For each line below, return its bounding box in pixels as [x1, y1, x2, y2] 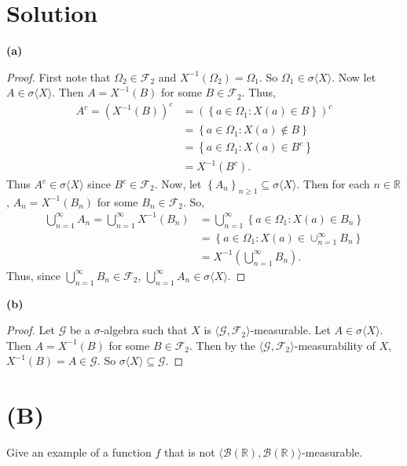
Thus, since [6, 267, 60, 283]
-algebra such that [100, 322, 188, 338]
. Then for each [296, 176, 370, 192]
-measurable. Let [250, 322, 331, 338]
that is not [164, 444, 215, 461]
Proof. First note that [6, 68, 111, 85]
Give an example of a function [6, 444, 152, 461]
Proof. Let [6, 322, 55, 338]
